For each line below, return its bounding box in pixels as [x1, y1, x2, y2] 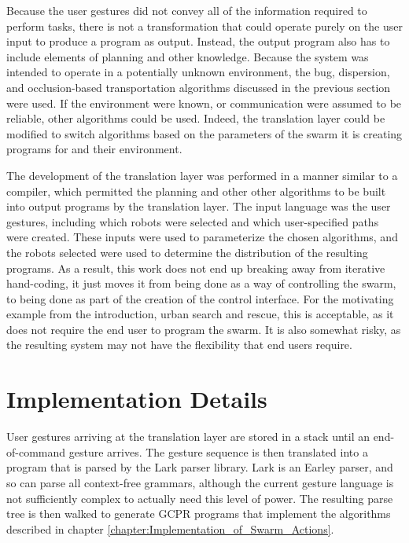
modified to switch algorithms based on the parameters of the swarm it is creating [6, 125, 403, 141]
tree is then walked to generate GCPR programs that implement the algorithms [6, 505, 391, 522]
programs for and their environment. [6, 141, 182, 157]
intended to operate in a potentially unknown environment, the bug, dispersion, [6, 64, 390, 80]
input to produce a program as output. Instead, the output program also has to [6, 33, 390, 50]
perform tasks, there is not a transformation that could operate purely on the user [6, 17, 403, 34]
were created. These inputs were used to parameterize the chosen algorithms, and [6, 229, 398, 245]
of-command [6, 443, 66, 460]
